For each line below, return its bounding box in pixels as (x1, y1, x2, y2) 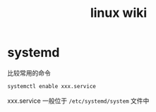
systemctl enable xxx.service (7, 82, 97, 89)
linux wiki (90, 5, 148, 21)
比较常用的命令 (7, 68, 51, 77)
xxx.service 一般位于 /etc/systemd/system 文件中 (7, 97, 150, 105)
